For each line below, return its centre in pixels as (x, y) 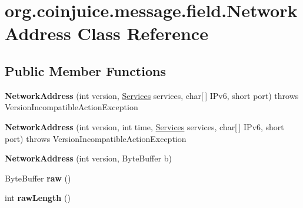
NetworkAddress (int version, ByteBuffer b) (88, 158)
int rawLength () (38, 198)
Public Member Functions (85, 70)
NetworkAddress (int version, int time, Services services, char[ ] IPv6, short (144, 126)
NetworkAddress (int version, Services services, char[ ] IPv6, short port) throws (152, 95)
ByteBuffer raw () (38, 178)
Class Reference (143, 33)
